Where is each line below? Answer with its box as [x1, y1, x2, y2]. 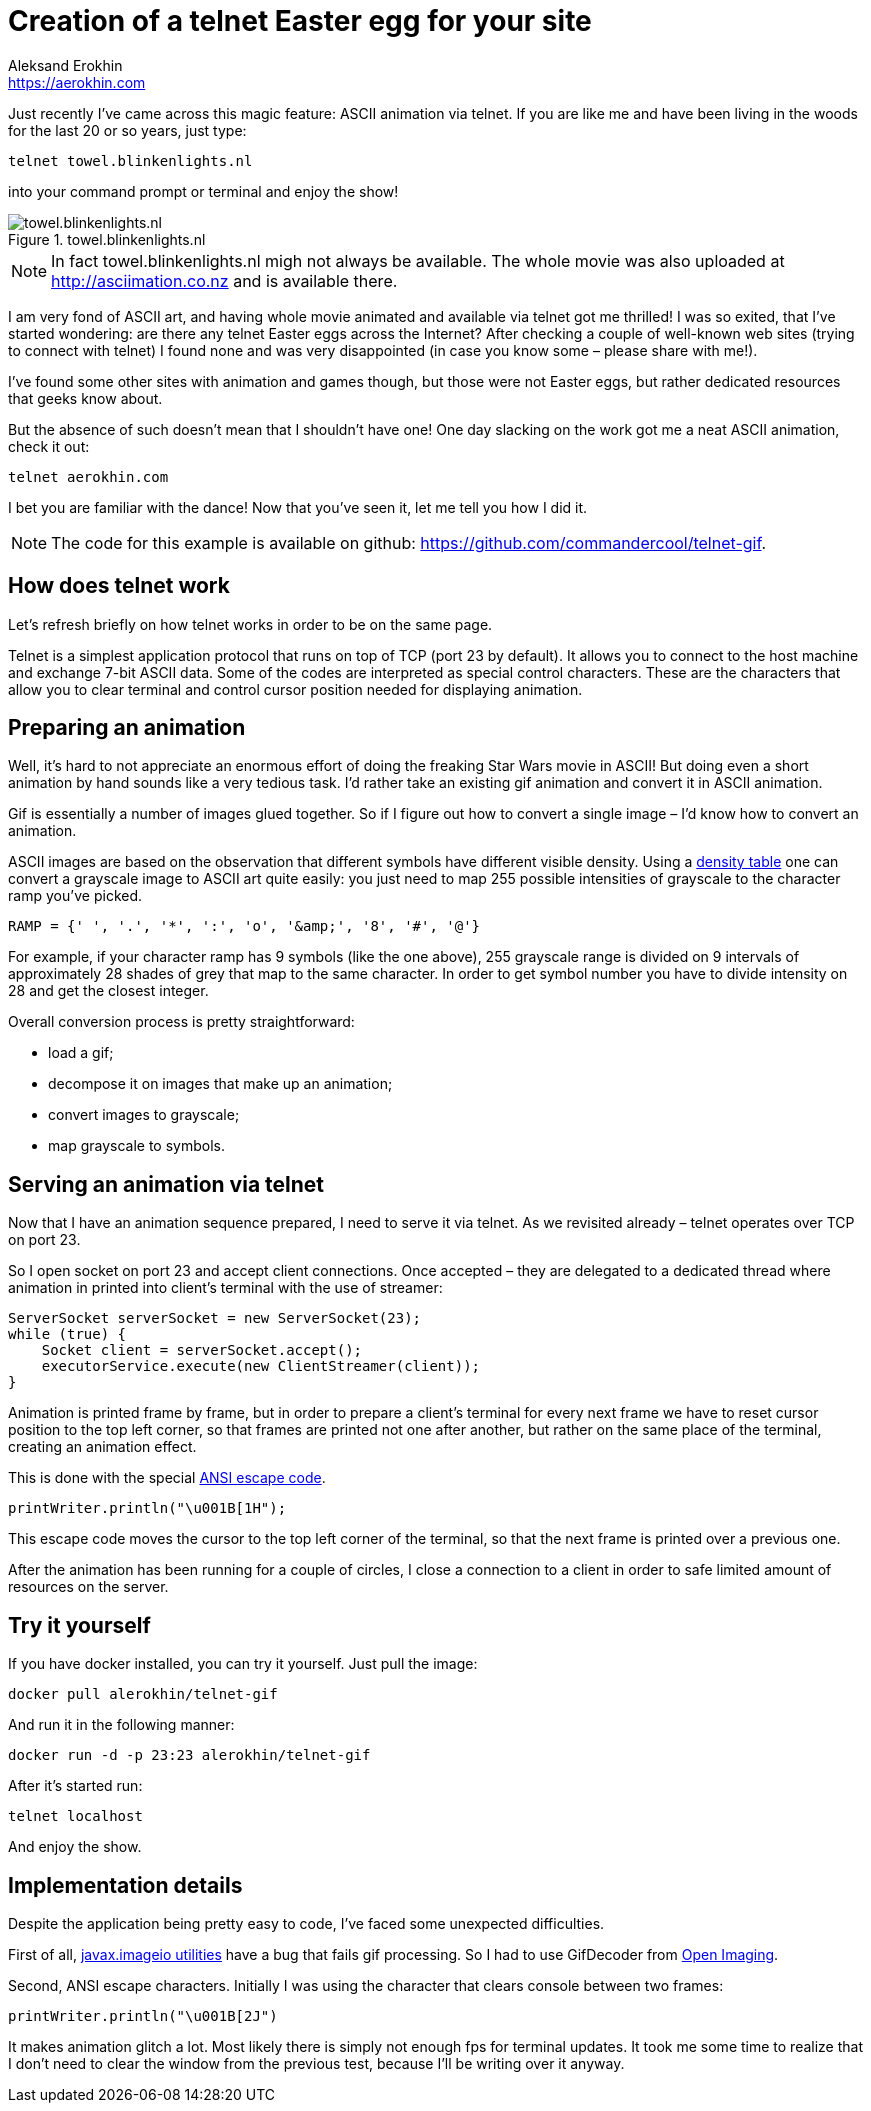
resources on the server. [8, 1578, 169, 1596]
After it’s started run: [8, 1777, 143, 1795]
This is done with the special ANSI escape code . [8, 1469, 326, 1487]
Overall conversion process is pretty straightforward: [8, 1013, 355, 1031]
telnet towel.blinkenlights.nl [8, 152, 253, 169]
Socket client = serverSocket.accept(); [41, 1342, 363, 1359]
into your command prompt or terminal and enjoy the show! [8, 182, 399, 200]
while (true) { [8, 1326, 127, 1343]
